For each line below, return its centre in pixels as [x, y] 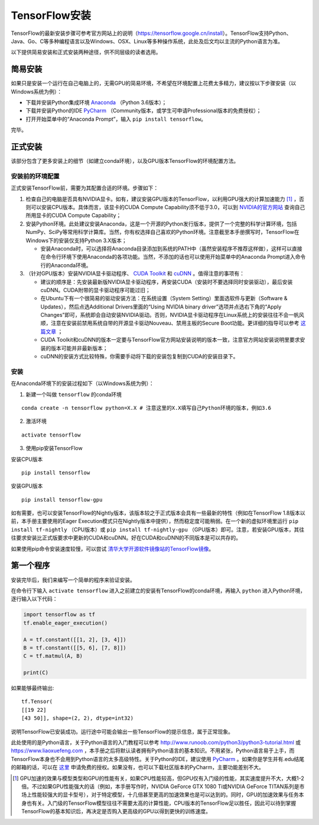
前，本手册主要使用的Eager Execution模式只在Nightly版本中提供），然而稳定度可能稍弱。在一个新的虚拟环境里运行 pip [154, 521]
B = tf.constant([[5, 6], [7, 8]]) [75, 648]
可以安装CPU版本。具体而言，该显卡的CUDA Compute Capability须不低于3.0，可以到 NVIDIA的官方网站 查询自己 [168, 207]
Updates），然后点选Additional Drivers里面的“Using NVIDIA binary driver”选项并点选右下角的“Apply [161, 306]
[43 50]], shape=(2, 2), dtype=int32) [78, 718]
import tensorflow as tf [59, 615]
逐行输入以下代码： [34, 599]
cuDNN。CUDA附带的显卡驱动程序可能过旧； [95, 290]
